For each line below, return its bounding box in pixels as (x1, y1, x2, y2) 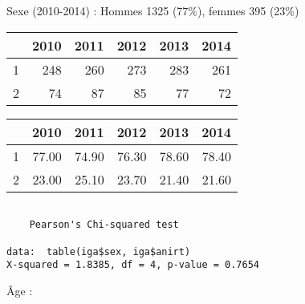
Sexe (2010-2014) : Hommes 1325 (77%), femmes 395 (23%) (6, 2, 299, 18)
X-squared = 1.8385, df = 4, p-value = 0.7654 (6, 259, 259, 271)
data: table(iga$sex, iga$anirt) (6, 245, 191, 257)
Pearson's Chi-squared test (29, 219, 179, 231)
